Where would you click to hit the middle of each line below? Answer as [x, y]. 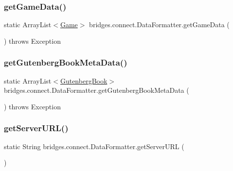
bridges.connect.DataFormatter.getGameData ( [159, 25]
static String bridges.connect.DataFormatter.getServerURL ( [94, 146]
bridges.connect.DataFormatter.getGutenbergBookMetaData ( [97, 90]
